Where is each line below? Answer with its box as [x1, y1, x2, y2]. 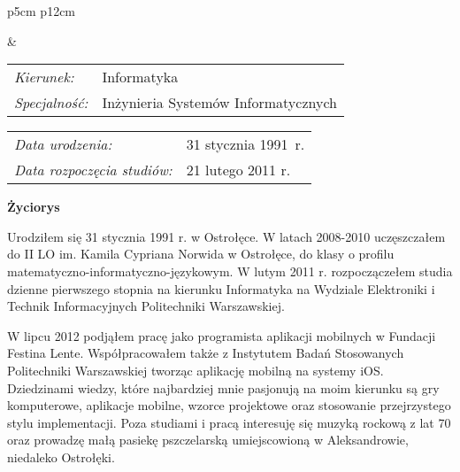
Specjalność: [14, 92, 88, 113]
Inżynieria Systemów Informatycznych [102, 92, 337, 113]
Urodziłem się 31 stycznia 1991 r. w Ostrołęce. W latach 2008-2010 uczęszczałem [7, 227, 446, 245]
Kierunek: [14, 66, 74, 88]
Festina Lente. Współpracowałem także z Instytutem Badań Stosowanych [7, 344, 404, 362]
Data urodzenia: [14, 134, 112, 155]
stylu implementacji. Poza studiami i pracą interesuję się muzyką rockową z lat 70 [7, 413, 451, 431]
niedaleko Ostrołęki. [7, 447, 115, 466]
